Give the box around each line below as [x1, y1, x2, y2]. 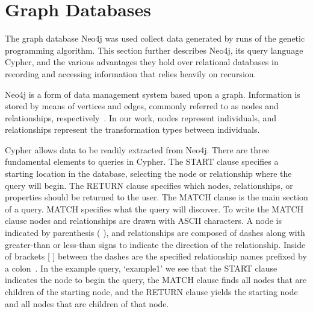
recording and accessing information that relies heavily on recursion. [5, 67, 256, 80]
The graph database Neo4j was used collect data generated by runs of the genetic [5, 32, 305, 45]
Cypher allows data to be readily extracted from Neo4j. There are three [5, 143, 269, 156]
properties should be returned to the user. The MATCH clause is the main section [5, 191, 308, 203]
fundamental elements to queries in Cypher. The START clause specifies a [5, 155, 279, 168]
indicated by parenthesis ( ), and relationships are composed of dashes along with [5, 226, 305, 239]
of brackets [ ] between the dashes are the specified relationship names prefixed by [5, 250, 307, 263]
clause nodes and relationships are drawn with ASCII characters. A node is [5, 214, 282, 227]
